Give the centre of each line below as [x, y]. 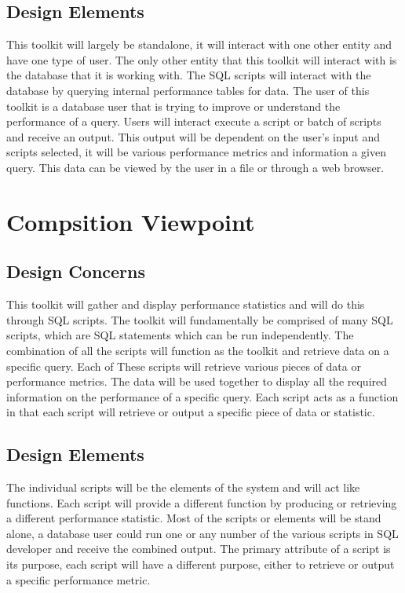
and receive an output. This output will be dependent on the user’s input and [193, 136]
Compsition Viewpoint [131, 221]
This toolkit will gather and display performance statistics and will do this [186, 304]
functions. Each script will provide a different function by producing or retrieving [202, 502]
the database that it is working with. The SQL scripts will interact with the [189, 75]
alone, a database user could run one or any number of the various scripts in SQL [202, 533]
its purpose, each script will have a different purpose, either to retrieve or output [201, 564]
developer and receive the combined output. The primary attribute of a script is [199, 549]
